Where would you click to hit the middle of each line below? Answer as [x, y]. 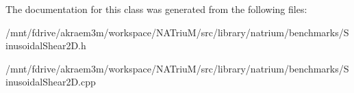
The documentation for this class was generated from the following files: [156, 9]
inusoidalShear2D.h [46, 45]
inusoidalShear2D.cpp [51, 82]
